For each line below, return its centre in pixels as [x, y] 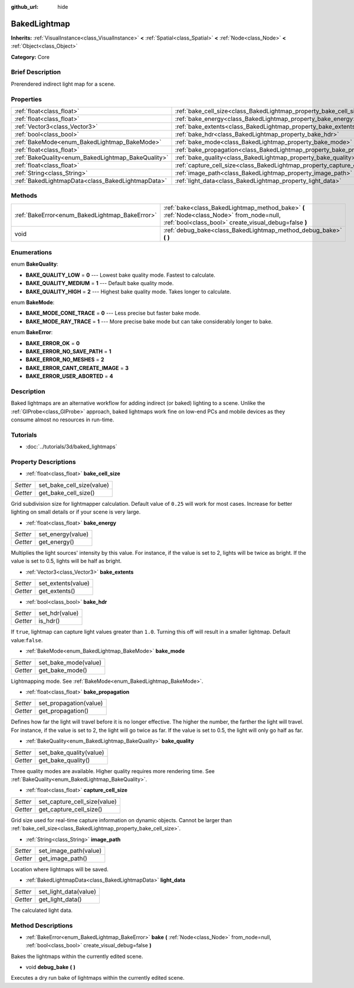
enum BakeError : [32, 332]
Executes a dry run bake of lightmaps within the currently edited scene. [98, 978]
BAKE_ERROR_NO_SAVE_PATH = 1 [68, 351]
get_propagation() [63, 711]
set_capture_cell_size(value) [78, 801]
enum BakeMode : [33, 302]
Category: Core [30, 57]
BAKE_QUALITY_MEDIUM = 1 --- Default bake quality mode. [100, 283]
